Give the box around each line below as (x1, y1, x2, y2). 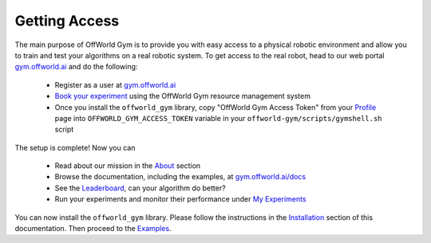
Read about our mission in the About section (54, 161, 201, 170)
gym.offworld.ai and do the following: (14, 62, 138, 72)
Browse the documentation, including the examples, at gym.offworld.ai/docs (54, 172, 306, 182)
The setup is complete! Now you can (14, 143, 136, 152)
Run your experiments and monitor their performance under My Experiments (54, 194, 306, 204)
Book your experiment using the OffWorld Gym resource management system (54, 92, 311, 101)
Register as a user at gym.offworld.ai (54, 80, 176, 89)
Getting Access (14, 12, 120, 29)
